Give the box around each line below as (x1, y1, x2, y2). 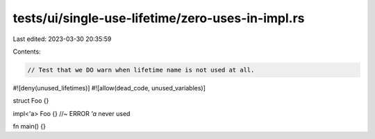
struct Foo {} (12, 97, 49, 105)
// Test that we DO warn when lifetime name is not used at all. (27, 66, 255, 74)
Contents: (12, 47, 41, 56)
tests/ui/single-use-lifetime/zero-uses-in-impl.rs (12, 10, 305, 26)
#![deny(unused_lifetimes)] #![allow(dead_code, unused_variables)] (12, 83, 206, 92)
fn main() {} (12, 122, 47, 131)
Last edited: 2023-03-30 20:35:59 (12, 35, 112, 43)
